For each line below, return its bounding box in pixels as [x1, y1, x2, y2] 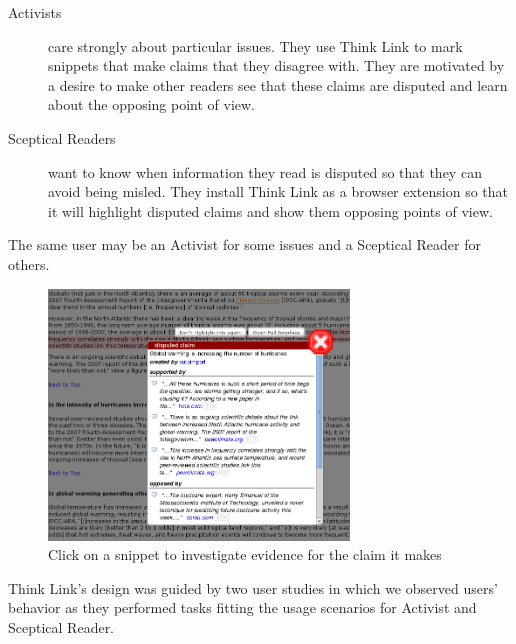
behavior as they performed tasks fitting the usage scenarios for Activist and [8, 597, 477, 618]
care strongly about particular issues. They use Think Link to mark [48, 35, 463, 56]
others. [8, 253, 50, 274]
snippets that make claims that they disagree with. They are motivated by [48, 55, 505, 76]
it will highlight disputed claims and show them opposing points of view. [48, 200, 493, 221]
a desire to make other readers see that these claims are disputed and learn [48, 74, 508, 95]
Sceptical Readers [8, 127, 116, 148]
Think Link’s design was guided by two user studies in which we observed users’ [8, 577, 498, 598]
